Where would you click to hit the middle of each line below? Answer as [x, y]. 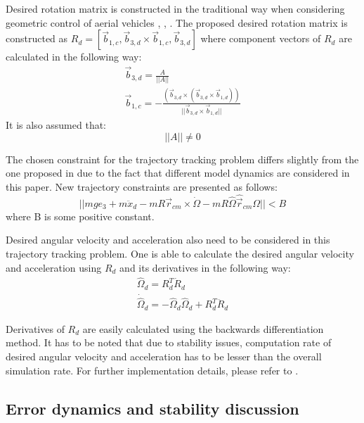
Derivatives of [35, 328]
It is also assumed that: [56, 124]
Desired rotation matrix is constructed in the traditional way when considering [175, 8]
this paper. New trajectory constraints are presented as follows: [142, 186]
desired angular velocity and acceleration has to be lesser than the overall [164, 356]
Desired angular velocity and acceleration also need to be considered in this [168, 240]
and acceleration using [54, 267]
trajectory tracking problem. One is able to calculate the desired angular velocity [180, 253]
